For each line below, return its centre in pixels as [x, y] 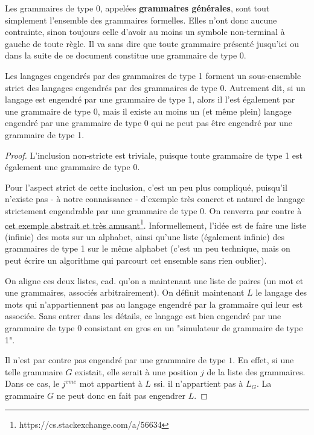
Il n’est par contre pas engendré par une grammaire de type [115, 360]
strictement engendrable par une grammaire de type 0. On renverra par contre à [153, 210]
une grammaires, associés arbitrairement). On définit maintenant [125, 292]
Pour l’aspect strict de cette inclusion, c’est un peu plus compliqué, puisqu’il [146, 187]
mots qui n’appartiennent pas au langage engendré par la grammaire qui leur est [154, 304]
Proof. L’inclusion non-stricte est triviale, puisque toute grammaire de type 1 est [154, 155]
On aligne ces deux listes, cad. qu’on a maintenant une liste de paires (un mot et [154, 280]
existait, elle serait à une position [136, 371]
